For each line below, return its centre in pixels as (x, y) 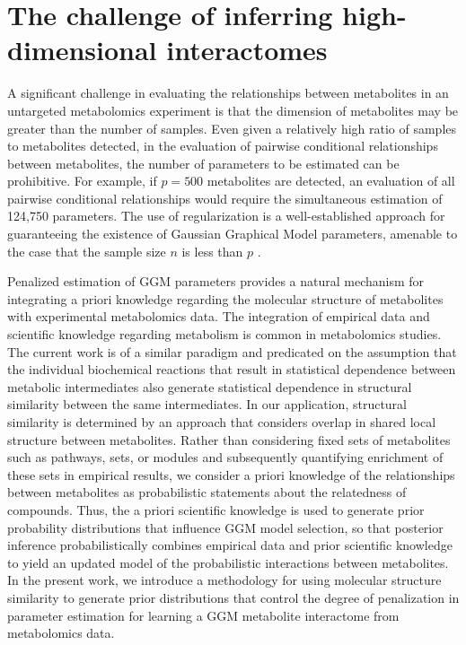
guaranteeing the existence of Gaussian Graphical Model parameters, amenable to (233, 234)
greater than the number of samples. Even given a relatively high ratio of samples (232, 128)
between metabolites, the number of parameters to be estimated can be (203, 163)
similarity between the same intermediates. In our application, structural (207, 404)
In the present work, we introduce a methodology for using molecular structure (224, 580)
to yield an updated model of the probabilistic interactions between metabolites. (228, 562)
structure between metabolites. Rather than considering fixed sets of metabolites (229, 439)
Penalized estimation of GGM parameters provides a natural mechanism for (216, 281)
